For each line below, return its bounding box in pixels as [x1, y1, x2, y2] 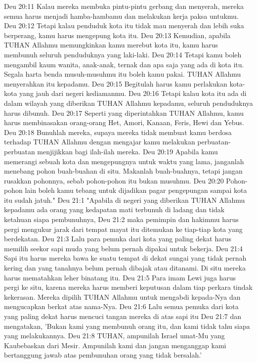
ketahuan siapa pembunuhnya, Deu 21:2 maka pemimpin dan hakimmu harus [4, 214, 239, 225]
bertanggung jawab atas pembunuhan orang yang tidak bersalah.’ [4, 350, 202, 360]
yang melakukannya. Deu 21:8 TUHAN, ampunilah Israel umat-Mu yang [4, 330, 225, 341]
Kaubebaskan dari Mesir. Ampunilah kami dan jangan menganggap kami [4, 340, 226, 350]
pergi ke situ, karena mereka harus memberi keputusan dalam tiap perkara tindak [4, 282, 253, 292]
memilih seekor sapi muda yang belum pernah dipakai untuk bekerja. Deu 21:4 [4, 243, 243, 253]
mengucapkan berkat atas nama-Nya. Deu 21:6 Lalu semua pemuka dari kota [4, 301, 239, 312]
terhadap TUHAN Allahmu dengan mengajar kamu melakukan [4, 136, 195, 147]
